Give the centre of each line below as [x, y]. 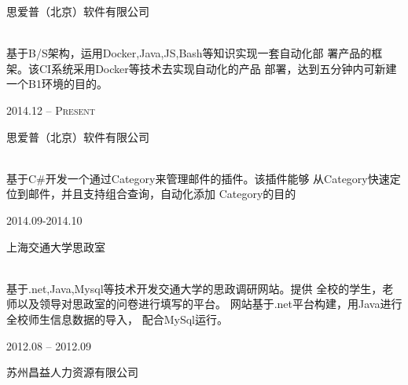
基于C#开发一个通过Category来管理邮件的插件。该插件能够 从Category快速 [198, 178]
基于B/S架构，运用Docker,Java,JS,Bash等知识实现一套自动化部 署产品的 [189, 53]
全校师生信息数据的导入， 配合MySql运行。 [117, 319]
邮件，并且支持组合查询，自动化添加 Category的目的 [162, 194]
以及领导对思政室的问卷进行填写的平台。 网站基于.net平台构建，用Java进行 [210, 304]
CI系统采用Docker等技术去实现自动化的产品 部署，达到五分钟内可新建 [218, 68]
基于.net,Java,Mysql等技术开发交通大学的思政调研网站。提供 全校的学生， [195, 288]
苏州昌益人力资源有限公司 [72, 372]
